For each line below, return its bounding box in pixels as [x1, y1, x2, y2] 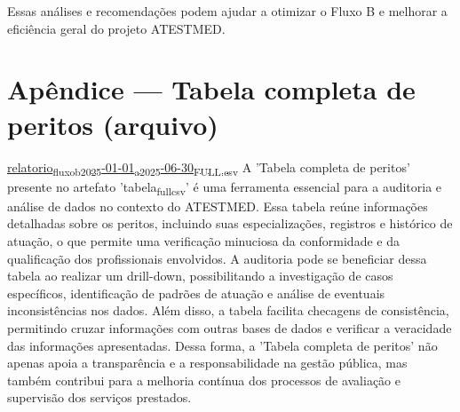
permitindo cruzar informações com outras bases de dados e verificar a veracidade [7, 318, 452, 337]
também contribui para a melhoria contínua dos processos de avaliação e [7, 370, 401, 389]
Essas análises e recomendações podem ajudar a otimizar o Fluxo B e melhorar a [7, 2, 448, 20]
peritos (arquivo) [7, 106, 218, 142]
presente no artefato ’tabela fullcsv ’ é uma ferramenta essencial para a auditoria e [7, 177, 442, 198]
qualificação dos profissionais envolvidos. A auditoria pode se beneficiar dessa [7, 249, 427, 267]
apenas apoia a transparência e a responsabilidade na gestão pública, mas [7, 353, 408, 372]
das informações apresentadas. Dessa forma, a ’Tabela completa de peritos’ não [7, 336, 438, 354]
